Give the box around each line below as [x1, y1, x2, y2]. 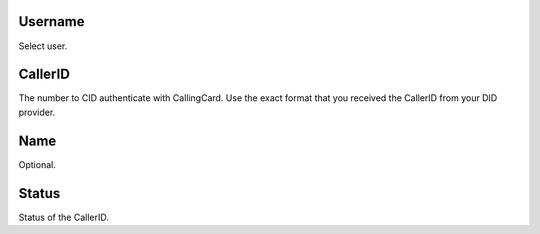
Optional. [18, 158, 57, 170]
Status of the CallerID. [18, 211, 109, 223]
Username [18, 13, 85, 30]
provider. [18, 106, 56, 118]
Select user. [18, 40, 68, 52]
